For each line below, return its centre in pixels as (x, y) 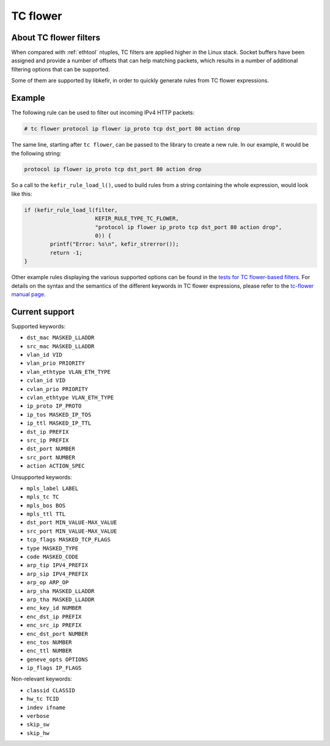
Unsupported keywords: (42, 477)
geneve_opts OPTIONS (57, 659)
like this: (22, 194)
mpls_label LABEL (53, 488)
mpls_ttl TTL (46, 514)
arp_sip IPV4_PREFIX (57, 574)
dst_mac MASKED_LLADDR (61, 338)
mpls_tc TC (43, 497)
